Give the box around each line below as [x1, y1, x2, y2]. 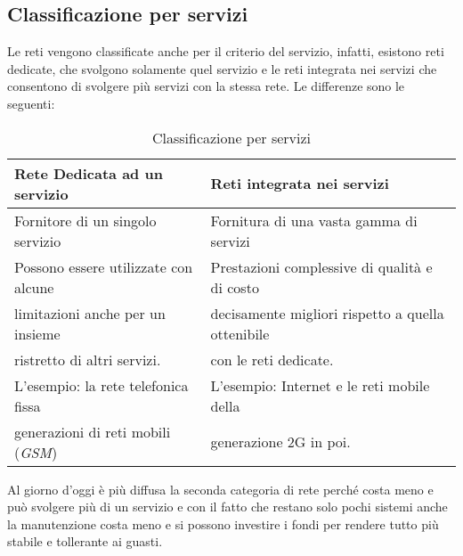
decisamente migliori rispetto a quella [210, 302, 444, 323]
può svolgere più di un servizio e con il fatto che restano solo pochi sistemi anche [7, 497, 448, 516]
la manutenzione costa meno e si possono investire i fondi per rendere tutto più [7, 514, 439, 533]
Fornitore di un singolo [14, 209, 157, 231]
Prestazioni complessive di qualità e [210, 256, 433, 277]
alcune [14, 276, 54, 298]
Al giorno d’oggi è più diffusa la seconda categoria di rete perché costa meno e [7, 479, 434, 498]
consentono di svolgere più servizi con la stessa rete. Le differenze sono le [7, 77, 405, 95]
